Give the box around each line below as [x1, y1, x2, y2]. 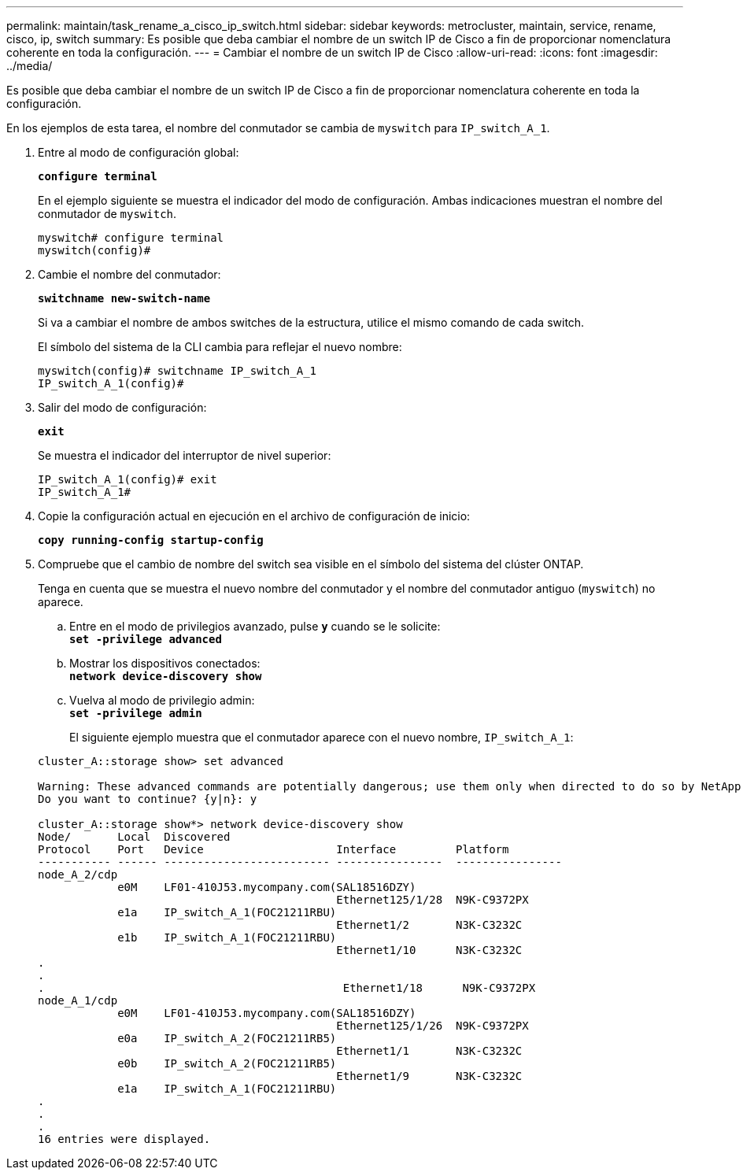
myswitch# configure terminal [38, 231, 224, 244]
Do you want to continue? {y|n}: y [38, 793, 257, 805]
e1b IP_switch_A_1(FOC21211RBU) [117, 931, 337, 944]
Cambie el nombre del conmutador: [38, 268, 221, 281]
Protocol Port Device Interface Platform [38, 843, 509, 856]
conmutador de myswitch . [38, 207, 177, 220]
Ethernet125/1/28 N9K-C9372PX [336, 893, 529, 906]
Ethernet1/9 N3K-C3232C [336, 1070, 523, 1082]
